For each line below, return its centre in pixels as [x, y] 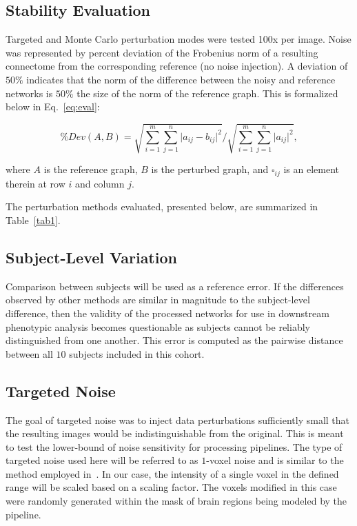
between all [29, 353]
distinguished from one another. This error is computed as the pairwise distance [174, 340]
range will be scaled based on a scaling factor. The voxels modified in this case [171, 487]
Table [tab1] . [33, 220]
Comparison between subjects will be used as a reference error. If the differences [175, 286]
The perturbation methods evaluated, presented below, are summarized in [162, 206]
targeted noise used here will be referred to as [102, 460]
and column [100, 183]
